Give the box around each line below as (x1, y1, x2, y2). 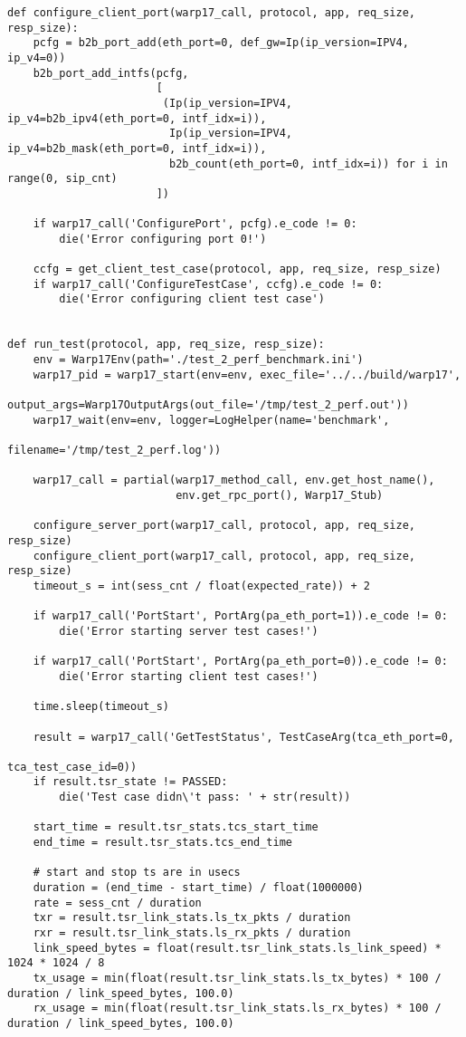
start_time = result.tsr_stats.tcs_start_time (33, 821, 319, 834)
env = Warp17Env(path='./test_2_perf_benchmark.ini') (33, 353, 364, 367)
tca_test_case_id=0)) (7, 760, 138, 773)
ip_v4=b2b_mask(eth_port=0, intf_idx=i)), (7, 141, 267, 155)
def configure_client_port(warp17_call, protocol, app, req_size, (7, 6, 416, 19)
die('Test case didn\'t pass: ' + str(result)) (59, 791, 351, 804)
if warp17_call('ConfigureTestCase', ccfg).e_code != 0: (33, 277, 384, 291)
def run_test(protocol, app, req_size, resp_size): (7, 338, 325, 351)
